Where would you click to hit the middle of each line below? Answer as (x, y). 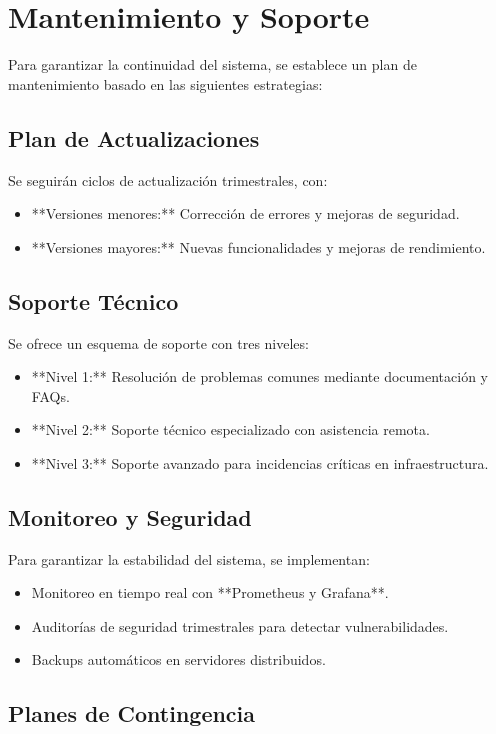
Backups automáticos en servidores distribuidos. (178, 659)
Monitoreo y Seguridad (130, 516)
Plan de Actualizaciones (134, 137)
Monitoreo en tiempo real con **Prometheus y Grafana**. (210, 592)
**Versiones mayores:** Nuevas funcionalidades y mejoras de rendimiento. (258, 246)
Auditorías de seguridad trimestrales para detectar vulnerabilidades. (240, 625)
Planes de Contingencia (132, 713)
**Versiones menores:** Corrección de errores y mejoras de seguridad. (245, 213)
